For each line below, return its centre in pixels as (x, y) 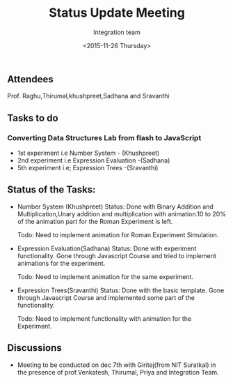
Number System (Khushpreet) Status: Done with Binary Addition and (115, 206)
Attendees (30, 79)
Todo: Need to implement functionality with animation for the (104, 318)
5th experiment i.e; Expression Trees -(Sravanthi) (88, 168)
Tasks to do (33, 118)
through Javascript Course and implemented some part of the (106, 297)
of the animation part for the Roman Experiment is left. (95, 221)
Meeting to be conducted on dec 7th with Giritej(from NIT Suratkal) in (116, 365)
